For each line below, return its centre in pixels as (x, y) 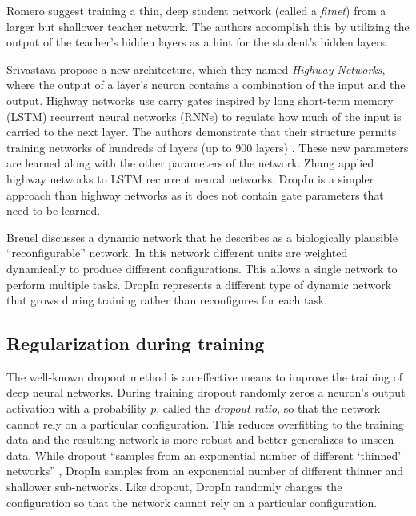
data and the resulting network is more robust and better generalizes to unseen (200, 439)
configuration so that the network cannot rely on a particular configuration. (192, 502)
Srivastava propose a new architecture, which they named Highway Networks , (196, 69)
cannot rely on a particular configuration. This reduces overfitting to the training (205, 423)
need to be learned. (54, 210)
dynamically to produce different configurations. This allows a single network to (202, 268)
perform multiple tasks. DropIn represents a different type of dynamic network (199, 284)
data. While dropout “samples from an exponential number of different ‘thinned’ (204, 455)
